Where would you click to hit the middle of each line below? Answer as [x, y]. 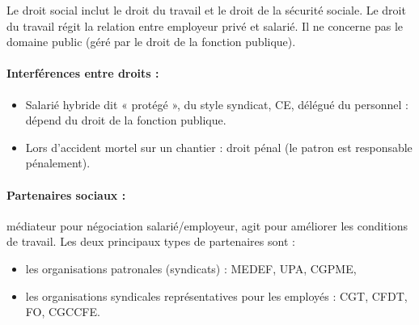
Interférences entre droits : [83, 73]
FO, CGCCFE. [63, 312]
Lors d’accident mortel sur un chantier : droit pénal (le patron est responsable [219, 147]
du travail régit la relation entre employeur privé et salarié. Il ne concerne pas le [205, 25]
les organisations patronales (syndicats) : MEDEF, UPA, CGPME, [191, 268]
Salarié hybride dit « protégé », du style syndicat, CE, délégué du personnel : [217, 104]
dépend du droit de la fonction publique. [126, 120]
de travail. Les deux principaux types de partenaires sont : [151, 241]
